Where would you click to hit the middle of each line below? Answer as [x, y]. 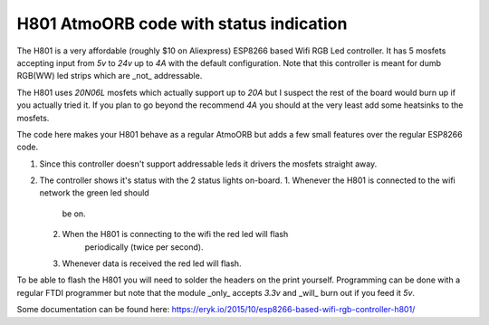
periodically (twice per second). [144, 247]
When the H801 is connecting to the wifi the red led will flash [175, 234]
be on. [74, 214]
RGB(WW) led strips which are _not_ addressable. [110, 76]
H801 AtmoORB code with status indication [182, 24]
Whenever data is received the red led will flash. [152, 263]
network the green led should [94, 193]
